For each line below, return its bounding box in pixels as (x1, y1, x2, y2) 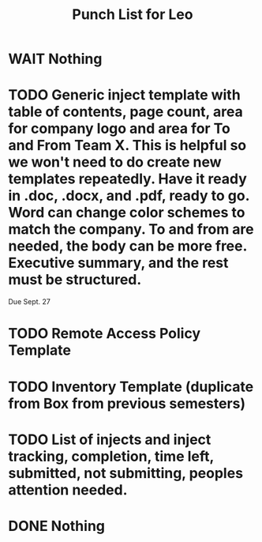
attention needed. (8, 480, 128, 499)
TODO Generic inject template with (8, 86, 241, 104)
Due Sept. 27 (8, 297, 51, 307)
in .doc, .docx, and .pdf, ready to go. (8, 187, 250, 205)
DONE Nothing (8, 517, 105, 535)
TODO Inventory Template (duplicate (8, 378, 254, 396)
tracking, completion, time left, (8, 447, 215, 465)
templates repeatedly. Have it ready (8, 170, 247, 188)
